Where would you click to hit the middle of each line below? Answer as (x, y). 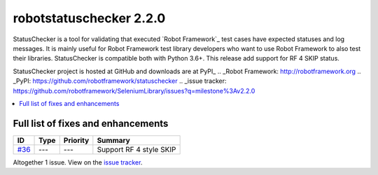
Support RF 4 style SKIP (136, 149)
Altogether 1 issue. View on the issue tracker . (78, 162)
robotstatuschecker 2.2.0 (89, 18)
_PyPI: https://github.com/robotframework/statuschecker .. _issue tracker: (120, 81)
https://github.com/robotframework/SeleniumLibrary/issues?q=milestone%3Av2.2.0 (134, 91)
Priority (76, 140)
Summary (114, 140)
